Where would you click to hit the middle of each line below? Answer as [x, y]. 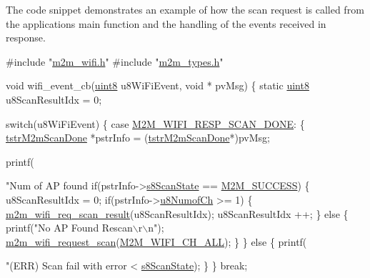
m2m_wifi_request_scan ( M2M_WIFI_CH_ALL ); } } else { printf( [156, 241]
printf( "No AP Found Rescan [69, 228]
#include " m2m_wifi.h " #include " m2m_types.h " [115, 61]
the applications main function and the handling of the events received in [166, 23]
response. [26, 38]
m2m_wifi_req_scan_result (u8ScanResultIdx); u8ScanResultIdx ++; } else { [177, 213]
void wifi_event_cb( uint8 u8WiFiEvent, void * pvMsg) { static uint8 [157, 85]
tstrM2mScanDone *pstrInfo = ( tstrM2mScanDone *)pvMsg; [138, 138]
